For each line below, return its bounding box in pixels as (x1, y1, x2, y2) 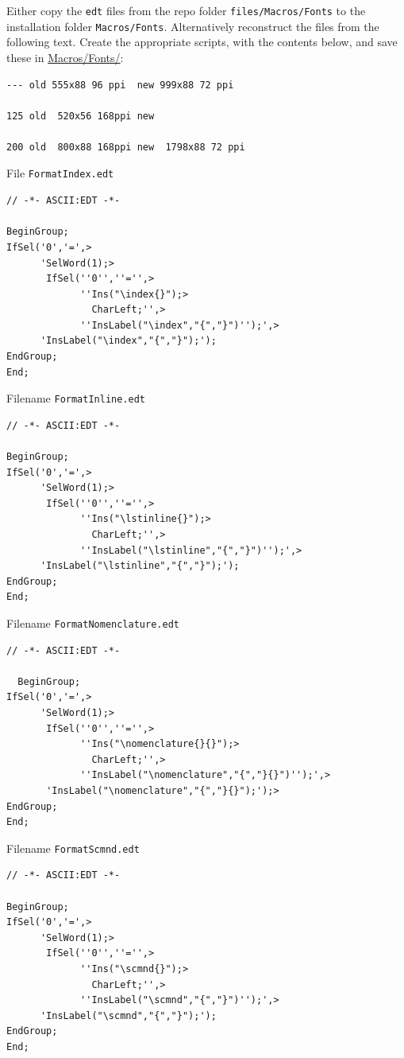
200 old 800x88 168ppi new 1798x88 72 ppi (6, 141, 245, 153)
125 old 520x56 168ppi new (6, 110, 155, 122)
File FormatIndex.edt (6, 165, 114, 181)
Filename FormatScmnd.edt (6, 839, 140, 856)
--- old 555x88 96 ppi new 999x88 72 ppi (6, 79, 234, 91)
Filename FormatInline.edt (6, 390, 146, 406)
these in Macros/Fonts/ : (6, 49, 124, 65)
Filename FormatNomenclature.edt (6, 615, 179, 632)
